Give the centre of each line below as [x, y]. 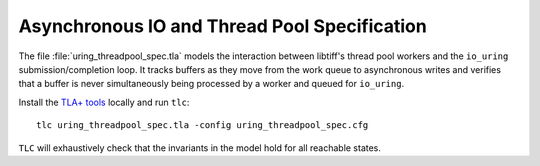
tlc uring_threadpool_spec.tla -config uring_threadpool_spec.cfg [202, 125]
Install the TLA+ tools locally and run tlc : [104, 102]
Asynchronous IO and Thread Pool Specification [222, 26]
